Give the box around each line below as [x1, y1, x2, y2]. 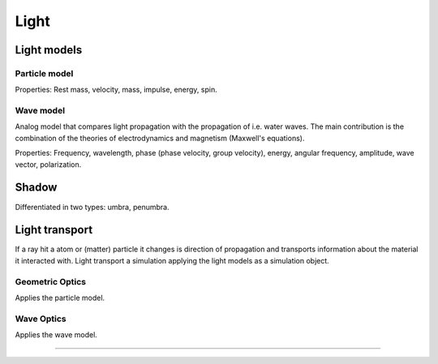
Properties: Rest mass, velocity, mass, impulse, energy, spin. [15, 85, 218, 95]
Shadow [15, 181, 58, 195]
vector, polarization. [15, 159, 82, 169]
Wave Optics [15, 313, 67, 324]
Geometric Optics [15, 276, 87, 287]
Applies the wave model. [15, 330, 97, 340]
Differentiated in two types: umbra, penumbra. [15, 202, 170, 212]
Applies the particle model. [15, 293, 105, 302]
